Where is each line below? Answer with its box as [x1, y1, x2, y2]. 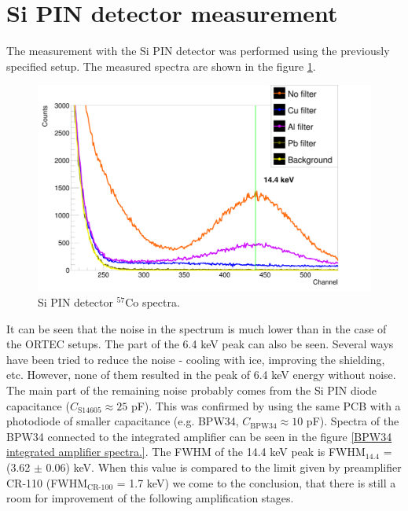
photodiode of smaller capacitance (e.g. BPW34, [6, 413, 239, 429]
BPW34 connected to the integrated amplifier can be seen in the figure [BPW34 [6, 428, 392, 444]
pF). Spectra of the [306, 413, 399, 429]
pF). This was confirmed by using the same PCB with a [130, 397, 401, 414]
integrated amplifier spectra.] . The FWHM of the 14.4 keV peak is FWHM [6, 443, 366, 460]
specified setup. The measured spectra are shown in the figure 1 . [6, 57, 316, 74]
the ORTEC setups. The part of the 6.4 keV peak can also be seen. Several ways [6, 336, 394, 352]
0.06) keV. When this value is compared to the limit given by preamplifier [46, 458, 402, 475]
